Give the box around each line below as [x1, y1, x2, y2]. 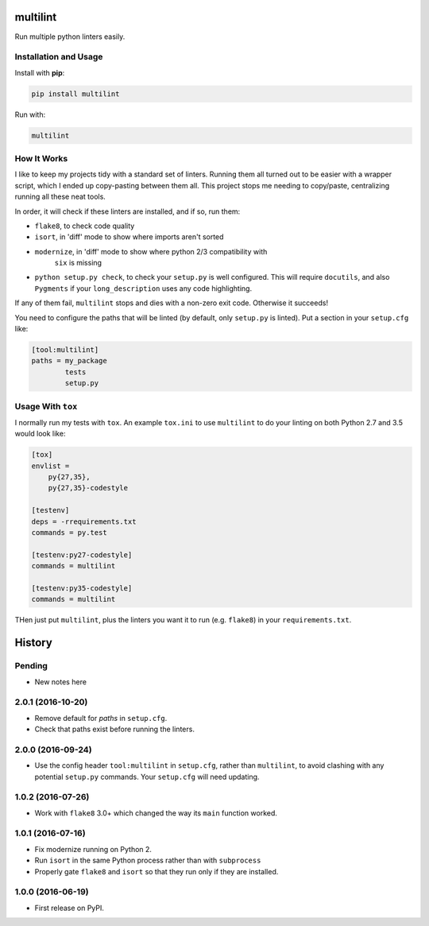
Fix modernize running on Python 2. [34, 844, 153, 854]
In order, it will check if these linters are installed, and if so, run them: [14, 207, 241, 216]
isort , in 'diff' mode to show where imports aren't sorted [34, 232, 224, 242]
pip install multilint [31, 89, 120, 99]
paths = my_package [31, 356, 107, 366]
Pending [14, 661, 48, 672]
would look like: [14, 429, 66, 439]
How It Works [14, 153, 68, 164]
